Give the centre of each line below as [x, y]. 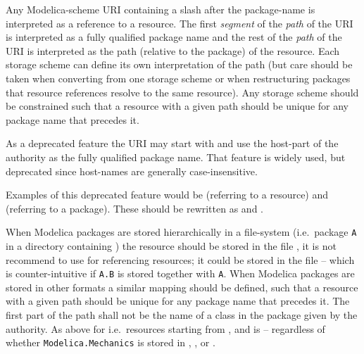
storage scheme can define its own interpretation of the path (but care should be [179, 64]
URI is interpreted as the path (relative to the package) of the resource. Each [173, 50]
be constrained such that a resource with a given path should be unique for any [177, 106]
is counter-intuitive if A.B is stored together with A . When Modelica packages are [180, 273]
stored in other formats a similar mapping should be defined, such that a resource [182, 287]
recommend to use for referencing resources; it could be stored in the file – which [180, 259]
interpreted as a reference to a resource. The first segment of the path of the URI [180, 23]
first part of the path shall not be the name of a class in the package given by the [182, 315]
